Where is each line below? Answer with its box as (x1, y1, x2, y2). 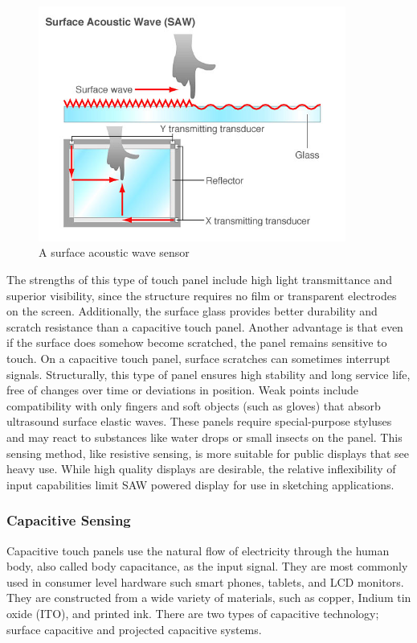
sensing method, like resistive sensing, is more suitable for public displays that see (6, 444, 410, 461)
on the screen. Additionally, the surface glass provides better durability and (6, 303, 378, 319)
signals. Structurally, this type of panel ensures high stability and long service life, (6, 365, 411, 382)
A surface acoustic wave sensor (39, 244, 190, 261)
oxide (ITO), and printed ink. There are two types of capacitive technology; (6, 604, 379, 621)
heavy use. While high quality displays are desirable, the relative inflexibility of (6, 460, 396, 477)
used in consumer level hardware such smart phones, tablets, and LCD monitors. (6, 573, 404, 590)
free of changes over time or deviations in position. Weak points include (6, 381, 358, 398)
